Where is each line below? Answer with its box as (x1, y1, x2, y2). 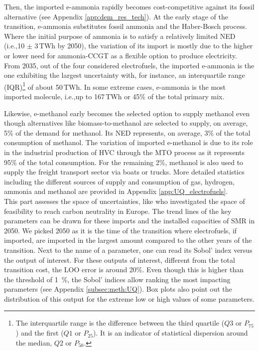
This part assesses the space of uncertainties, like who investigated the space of (4, 195, 245, 206)
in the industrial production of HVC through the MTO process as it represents (4, 147, 245, 157)
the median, (15, 337, 52, 348)
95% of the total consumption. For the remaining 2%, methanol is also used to (4, 157, 244, 167)
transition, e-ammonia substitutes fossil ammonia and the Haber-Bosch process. (4, 21, 247, 31)
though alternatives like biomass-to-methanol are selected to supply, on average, (4, 118, 248, 128)
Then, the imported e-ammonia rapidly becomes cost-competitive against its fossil (4, 1, 255, 11)
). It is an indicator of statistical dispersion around (93, 328, 248, 338)
